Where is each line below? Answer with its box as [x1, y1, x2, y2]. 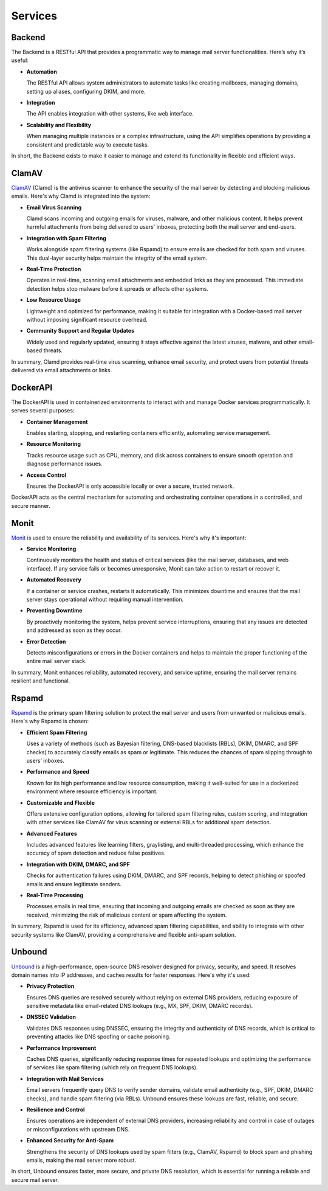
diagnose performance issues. [26, 460, 103, 468]
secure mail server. [11, 1176, 60, 1183]
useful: [11, 57, 29, 64]
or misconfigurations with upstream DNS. [26, 1125, 130, 1133]
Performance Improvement [26, 1044, 97, 1052]
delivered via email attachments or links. [11, 366, 112, 373]
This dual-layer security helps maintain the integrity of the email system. [26, 254, 208, 262]
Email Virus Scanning [26, 204, 82, 211]
